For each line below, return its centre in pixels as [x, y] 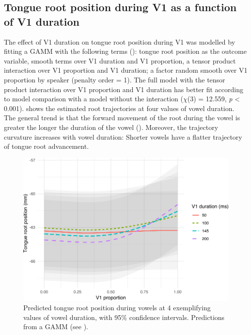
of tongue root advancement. [47, 146]
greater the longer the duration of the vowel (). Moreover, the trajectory [111, 127]
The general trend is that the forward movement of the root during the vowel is [122, 118]
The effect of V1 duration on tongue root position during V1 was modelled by [120, 41]
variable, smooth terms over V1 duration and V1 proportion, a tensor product [120, 60]
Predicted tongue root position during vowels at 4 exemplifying [117, 308]
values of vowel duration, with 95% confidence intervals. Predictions [124, 317]
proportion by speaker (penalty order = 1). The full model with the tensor [115, 79]
